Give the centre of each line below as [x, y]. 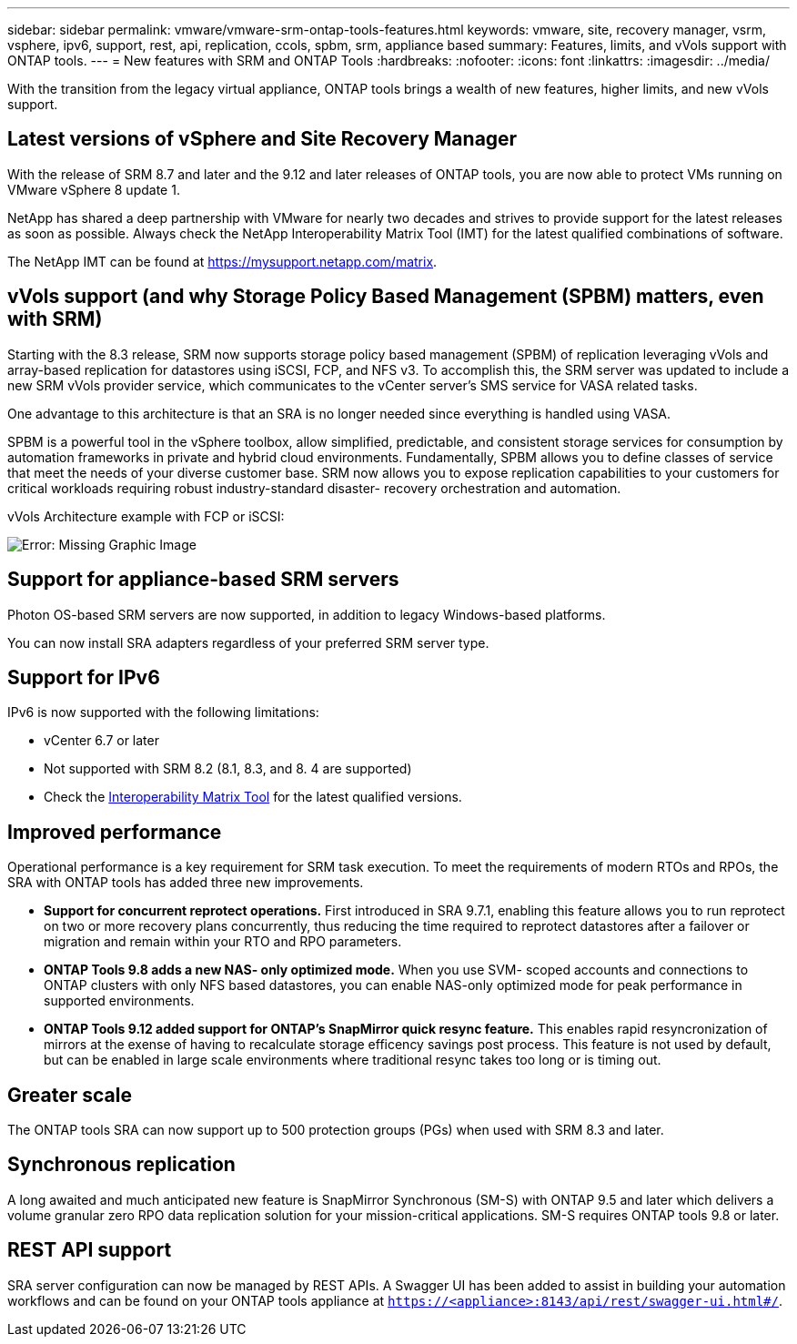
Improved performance [115, 832]
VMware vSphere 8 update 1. [94, 189]
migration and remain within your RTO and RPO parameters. [223, 942]
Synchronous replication [121, 1165]
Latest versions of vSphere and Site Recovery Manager [262, 139]
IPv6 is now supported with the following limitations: [163, 712]
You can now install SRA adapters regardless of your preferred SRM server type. [248, 642]
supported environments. [119, 1001]
